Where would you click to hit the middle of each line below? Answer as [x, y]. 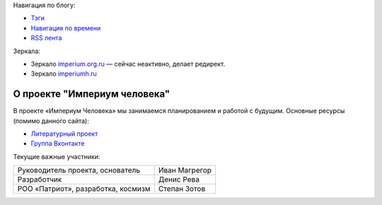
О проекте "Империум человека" [92, 94]
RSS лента [46, 38]
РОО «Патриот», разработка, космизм [84, 189]
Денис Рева [179, 180]
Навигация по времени [66, 28]
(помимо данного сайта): [51, 121]
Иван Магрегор [185, 170]
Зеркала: [27, 51]
